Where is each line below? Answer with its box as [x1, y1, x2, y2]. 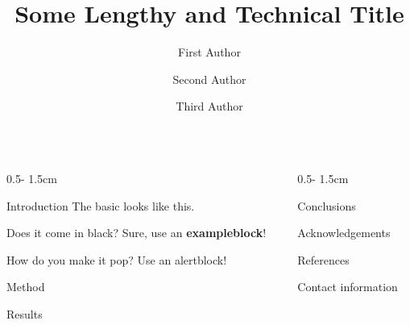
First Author [178, 44, 241, 60]
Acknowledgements [297, 224, 391, 241]
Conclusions [297, 197, 356, 214]
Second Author [172, 70, 246, 87]
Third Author [176, 98, 243, 115]
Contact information [297, 278, 398, 295]
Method [6, 278, 45, 295]
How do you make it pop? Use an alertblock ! [6, 251, 227, 268]
